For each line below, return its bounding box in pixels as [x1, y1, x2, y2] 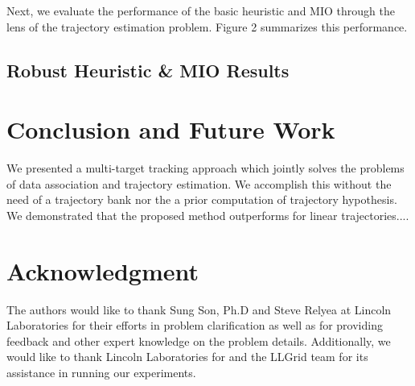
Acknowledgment [6, 254, 199, 287]
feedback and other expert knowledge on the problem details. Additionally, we [6, 332, 391, 349]
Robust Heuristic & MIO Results [6, 57, 290, 82]
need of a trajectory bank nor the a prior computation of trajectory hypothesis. [6, 191, 397, 208]
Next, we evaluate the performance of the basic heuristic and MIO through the [6, 2, 395, 19]
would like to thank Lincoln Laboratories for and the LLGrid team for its [6, 348, 368, 365]
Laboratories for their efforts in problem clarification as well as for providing [6, 317, 383, 334]
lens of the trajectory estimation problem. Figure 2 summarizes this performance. [6, 18, 408, 35]
